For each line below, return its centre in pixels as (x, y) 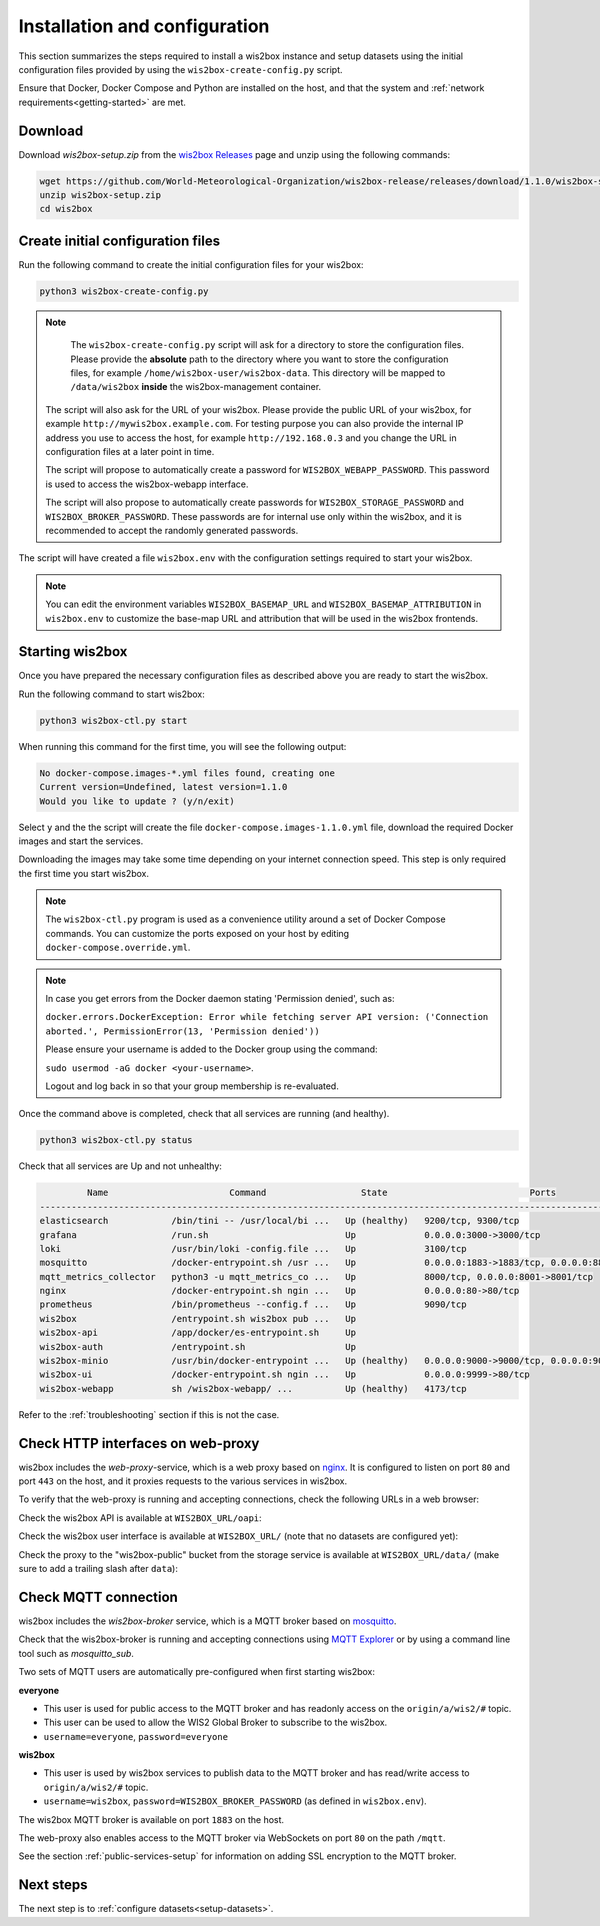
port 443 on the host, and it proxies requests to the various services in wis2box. (183, 1481)
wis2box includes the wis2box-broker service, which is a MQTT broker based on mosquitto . (207, 1621)
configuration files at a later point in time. (130, 451)
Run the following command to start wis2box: (111, 694)
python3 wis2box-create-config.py (124, 291)
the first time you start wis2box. (84, 873)
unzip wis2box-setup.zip (100, 195)
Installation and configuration (144, 26)
